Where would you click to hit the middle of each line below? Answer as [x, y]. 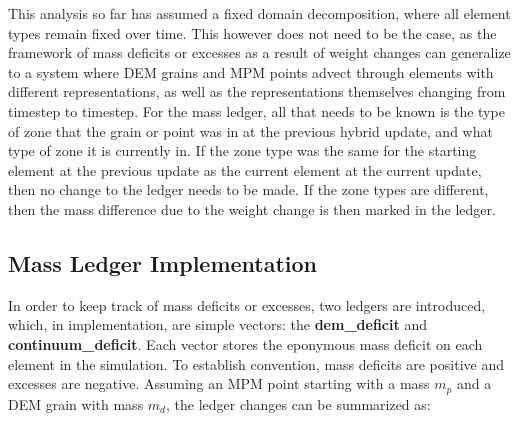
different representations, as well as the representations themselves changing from [257, 91]
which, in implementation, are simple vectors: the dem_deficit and [217, 324]
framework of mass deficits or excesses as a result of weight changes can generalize [259, 52]
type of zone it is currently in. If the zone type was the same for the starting [242, 150]
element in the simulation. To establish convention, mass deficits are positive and [256, 363]
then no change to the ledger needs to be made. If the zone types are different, [248, 189]
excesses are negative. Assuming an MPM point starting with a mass [219, 383]
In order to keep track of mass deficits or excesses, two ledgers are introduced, [247, 304]
